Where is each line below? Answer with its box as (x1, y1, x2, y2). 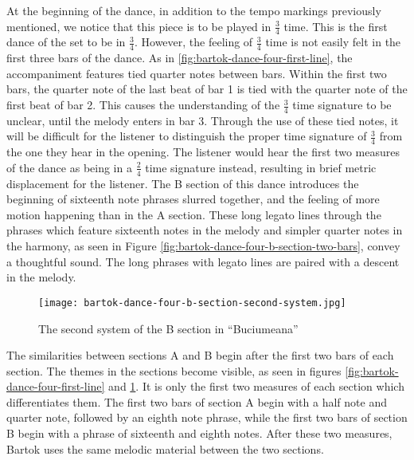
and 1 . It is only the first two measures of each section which (108, 378, 404, 395)
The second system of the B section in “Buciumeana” (38, 320, 299, 336)
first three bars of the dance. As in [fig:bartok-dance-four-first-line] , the (6, 49, 353, 66)
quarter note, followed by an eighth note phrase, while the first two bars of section (6, 409, 408, 426)
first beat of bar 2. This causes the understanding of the (6, 96, 280, 113)
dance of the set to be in (6, 33, 126, 50)
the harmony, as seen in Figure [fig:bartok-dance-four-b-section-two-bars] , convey (6, 238, 400, 254)
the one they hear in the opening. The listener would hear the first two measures (6, 144, 400, 160)
